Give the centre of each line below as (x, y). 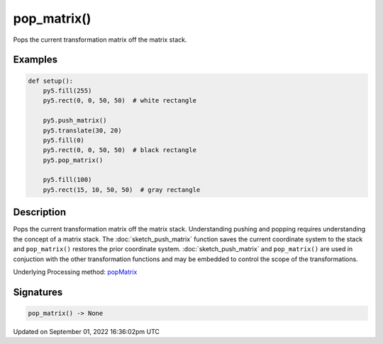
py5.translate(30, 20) (82, 130)
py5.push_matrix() (75, 121)
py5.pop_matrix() (73, 160)
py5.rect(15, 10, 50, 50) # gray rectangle (122, 190)
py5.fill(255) (67, 91)
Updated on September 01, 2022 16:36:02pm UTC (86, 331)
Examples (35, 60)
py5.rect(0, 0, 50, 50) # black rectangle (120, 150)
